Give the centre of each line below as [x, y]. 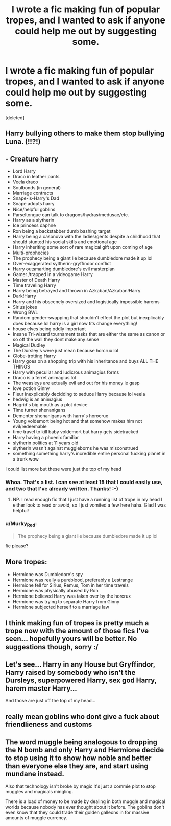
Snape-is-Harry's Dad [36, 198]
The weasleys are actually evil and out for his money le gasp [76, 383]
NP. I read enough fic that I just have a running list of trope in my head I [87, 500]
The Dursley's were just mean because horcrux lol [66, 351]
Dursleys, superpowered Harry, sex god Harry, [81, 680]
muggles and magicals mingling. [39, 792]
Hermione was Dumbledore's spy [48, 574]
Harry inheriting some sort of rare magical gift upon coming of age [83, 247]
